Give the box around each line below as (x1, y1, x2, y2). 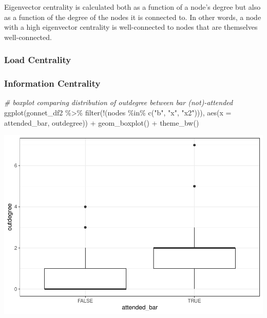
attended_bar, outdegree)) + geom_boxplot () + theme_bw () (4, 117, 199, 128)
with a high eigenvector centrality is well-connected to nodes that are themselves (4, 22, 258, 32)
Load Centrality (4, 53, 71, 66)
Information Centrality (4, 77, 101, 90)
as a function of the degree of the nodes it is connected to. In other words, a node (4, 11, 261, 22)
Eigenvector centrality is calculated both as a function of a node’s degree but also (4, 2, 261, 12)
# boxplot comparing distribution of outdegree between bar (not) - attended (4, 97, 233, 108)
